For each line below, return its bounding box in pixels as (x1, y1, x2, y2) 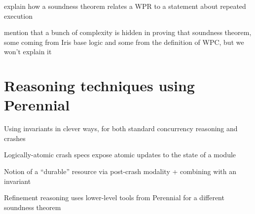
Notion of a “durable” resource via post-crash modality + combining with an (4, 166, 236, 177)
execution (4, 10, 33, 21)
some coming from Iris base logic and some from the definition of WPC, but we (4, 36, 244, 47)
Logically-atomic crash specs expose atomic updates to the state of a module (4, 149, 236, 160)
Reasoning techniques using (4, 75, 195, 96)
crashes (4, 133, 26, 143)
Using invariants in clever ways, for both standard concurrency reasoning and (4, 123, 238, 134)
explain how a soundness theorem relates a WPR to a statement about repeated (4, 1, 246, 11)
